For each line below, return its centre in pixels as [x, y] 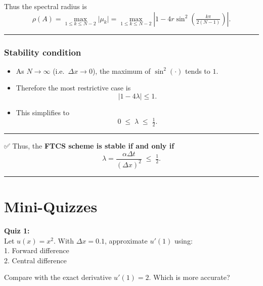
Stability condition [43, 52]
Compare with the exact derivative [58, 277]
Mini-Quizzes [51, 206]
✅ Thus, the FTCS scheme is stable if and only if [89, 145]
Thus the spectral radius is [46, 6]
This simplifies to [43, 112]
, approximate [126, 240]
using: [183, 240]
